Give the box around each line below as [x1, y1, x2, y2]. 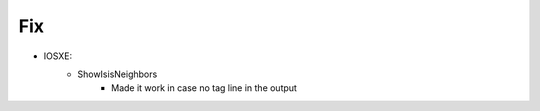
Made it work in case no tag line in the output [111, 82, 297, 94]
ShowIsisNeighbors [77, 68, 158, 80]
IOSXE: [43, 50, 73, 62]
